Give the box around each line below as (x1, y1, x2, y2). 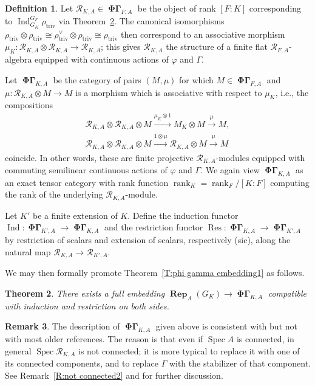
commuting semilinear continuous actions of (5, 163, 168, 176)
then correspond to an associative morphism (121, 27, 285, 40)
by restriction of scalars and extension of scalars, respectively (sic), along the (5, 233, 291, 246)
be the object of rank (137, 2, 216, 14)
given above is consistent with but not (155, 320, 297, 333)
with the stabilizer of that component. (169, 357, 311, 370)
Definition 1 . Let (5, 2, 73, 14)
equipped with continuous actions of (35, 53, 169, 66)
